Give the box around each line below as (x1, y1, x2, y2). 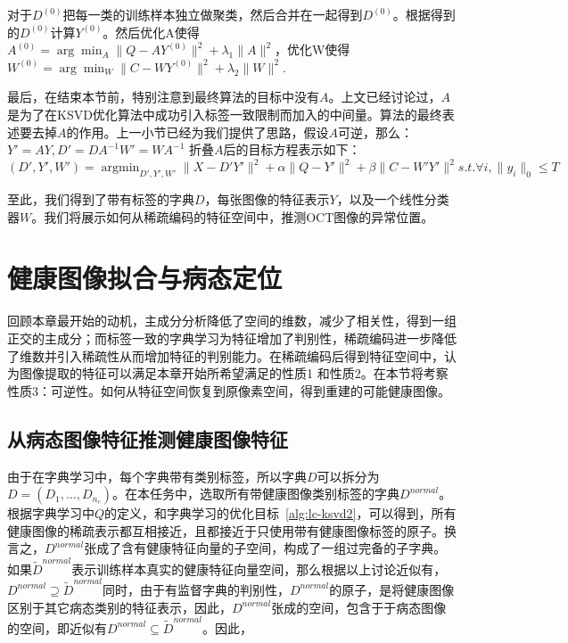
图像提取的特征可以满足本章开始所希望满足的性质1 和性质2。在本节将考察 (19, 364, 449, 383)
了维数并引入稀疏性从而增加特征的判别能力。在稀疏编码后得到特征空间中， (7, 346, 444, 365)
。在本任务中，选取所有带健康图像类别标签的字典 (112, 484, 400, 503)
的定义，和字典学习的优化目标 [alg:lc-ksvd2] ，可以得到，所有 (104, 504, 457, 523)
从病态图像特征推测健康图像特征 (7, 425, 288, 452)
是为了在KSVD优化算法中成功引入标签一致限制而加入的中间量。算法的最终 (7, 104, 442, 123)
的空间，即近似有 (7, 618, 107, 637)
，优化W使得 (274, 40, 350, 59)
